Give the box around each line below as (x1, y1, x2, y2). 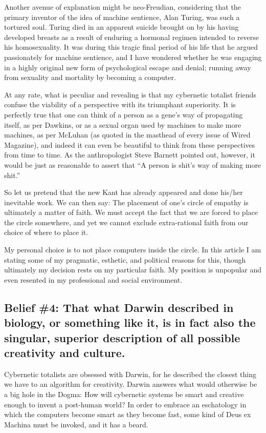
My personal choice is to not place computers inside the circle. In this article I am (4, 244, 261, 255)
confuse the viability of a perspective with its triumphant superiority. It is (4, 99, 236, 110)
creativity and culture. (4, 345, 125, 360)
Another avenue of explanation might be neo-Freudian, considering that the (4, 2, 241, 12)
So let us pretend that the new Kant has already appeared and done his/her (4, 187, 243, 198)
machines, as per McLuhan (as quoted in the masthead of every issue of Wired (4, 129, 251, 140)
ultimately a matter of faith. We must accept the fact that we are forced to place (4, 207, 258, 218)
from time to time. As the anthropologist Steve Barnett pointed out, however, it (4, 149, 255, 160)
